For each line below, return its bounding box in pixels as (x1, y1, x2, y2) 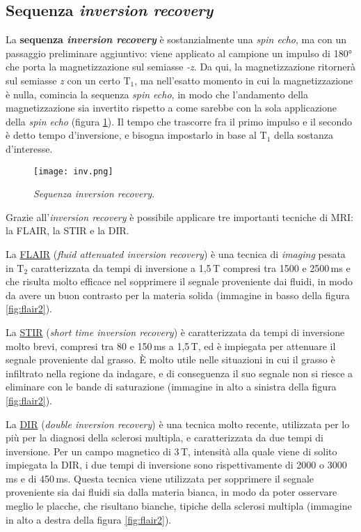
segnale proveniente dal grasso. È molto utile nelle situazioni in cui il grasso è (6, 352, 335, 367)
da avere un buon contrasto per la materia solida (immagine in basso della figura (6, 287, 350, 302)
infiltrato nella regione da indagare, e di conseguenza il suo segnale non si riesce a (6, 365, 353, 380)
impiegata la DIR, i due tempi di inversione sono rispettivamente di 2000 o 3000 (6, 457, 347, 472)
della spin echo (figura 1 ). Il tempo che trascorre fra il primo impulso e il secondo (6, 114, 353, 128)
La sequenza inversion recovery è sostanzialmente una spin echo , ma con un (6, 32, 347, 47)
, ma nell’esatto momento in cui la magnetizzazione (134, 73, 353, 87)
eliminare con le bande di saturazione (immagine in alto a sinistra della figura (6, 379, 337, 394)
